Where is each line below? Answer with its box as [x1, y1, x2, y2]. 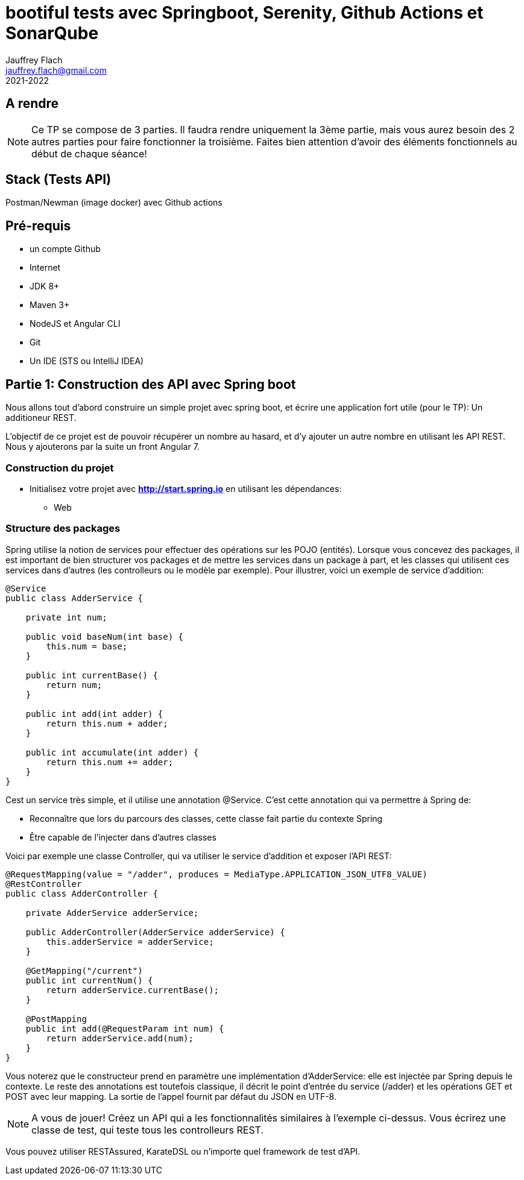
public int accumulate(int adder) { [25, 747, 199, 757]
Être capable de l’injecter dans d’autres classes [30, 831, 216, 842]
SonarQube [5, 23, 99, 43]
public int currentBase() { [25, 670, 158, 680]
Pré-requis [5, 218, 71, 233]
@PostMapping [25, 1014, 87, 1024]
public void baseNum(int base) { [25, 631, 184, 642]
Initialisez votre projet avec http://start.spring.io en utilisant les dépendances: [30, 483, 342, 494]
